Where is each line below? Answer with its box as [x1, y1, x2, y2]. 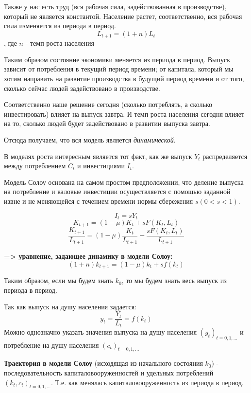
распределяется [202, 151, 248, 161]
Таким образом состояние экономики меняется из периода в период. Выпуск [4, 54, 230, 64]
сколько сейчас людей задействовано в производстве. [4, 83, 160, 93]
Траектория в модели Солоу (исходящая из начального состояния [4, 358, 203, 368]
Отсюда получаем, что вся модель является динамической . [4, 134, 176, 144]
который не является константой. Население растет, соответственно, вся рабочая [4, 11, 242, 21]
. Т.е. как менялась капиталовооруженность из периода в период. [51, 377, 244, 387]
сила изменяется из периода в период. [4, 20, 116, 31]
